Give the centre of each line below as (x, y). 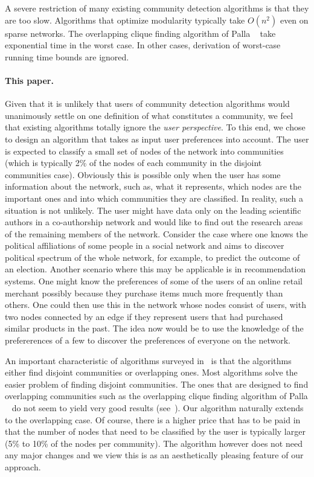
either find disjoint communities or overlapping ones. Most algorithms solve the (151, 372)
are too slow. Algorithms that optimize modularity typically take (125, 20)
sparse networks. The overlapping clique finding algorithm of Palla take (140, 33)
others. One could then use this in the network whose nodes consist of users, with (155, 305)
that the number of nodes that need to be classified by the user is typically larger (155, 431)
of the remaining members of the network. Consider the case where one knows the (156, 233)
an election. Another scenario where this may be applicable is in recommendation (155, 269)
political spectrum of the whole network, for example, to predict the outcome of (152, 257)
